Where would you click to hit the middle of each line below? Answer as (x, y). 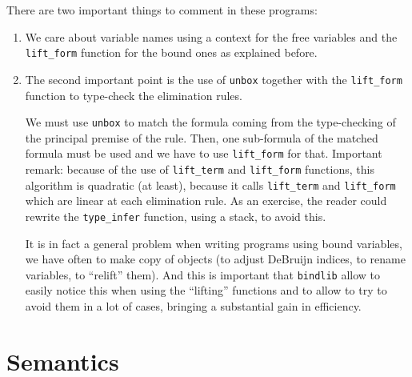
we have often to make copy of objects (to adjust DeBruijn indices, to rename (215, 259)
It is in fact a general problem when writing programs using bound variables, (214, 243)
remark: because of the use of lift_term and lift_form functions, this (200, 169)
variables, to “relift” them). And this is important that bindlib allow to (203, 274)
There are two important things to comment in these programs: (162, 10)
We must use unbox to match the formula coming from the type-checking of (210, 122)
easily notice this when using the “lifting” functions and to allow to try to (206, 290)
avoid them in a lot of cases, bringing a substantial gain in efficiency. (193, 306)
